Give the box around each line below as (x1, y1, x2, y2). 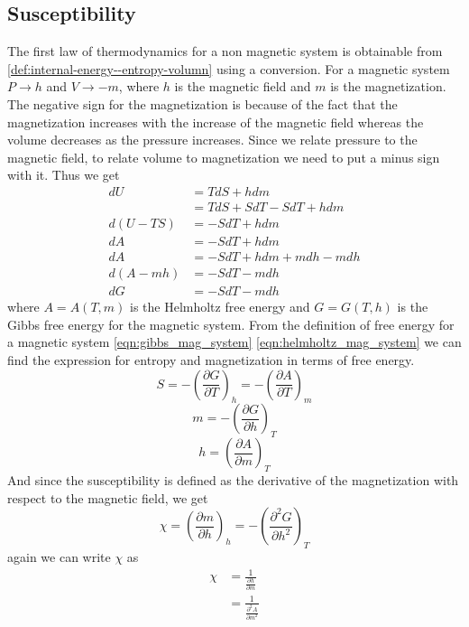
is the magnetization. (330, 77, 446, 96)
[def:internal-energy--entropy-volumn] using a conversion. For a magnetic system (7, 59, 450, 78)
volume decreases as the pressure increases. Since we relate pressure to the (7, 130, 418, 149)
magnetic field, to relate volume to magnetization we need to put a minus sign (7, 147, 440, 166)
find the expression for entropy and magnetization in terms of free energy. (7, 350, 415, 369)
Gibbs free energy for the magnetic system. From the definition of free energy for (7, 314, 455, 333)
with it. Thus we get (7, 165, 120, 184)
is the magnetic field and (174, 77, 311, 96)
